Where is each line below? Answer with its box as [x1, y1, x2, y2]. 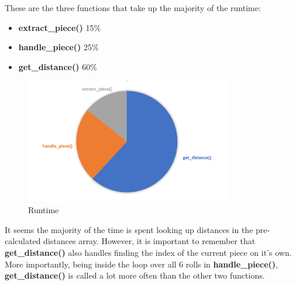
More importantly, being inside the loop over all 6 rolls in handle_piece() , [5, 258, 278, 270]
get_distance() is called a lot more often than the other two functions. [5, 269, 265, 281]
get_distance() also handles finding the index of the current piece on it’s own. [5, 246, 292, 259]
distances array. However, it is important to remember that [43, 235, 256, 247]
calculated [5, 235, 41, 247]
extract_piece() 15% [18, 21, 101, 33]
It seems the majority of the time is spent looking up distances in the [5, 223, 253, 235]
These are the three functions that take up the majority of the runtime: [5, 2, 261, 13]
